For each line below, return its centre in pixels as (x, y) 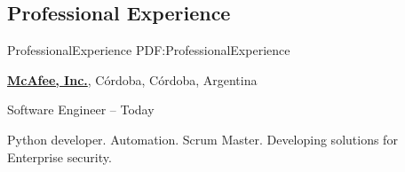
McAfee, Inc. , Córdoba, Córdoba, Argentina (132, 79)
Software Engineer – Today (81, 109)
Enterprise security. (60, 156)
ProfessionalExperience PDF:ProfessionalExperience (149, 50)
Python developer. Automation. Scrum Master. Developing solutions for (202, 139)
